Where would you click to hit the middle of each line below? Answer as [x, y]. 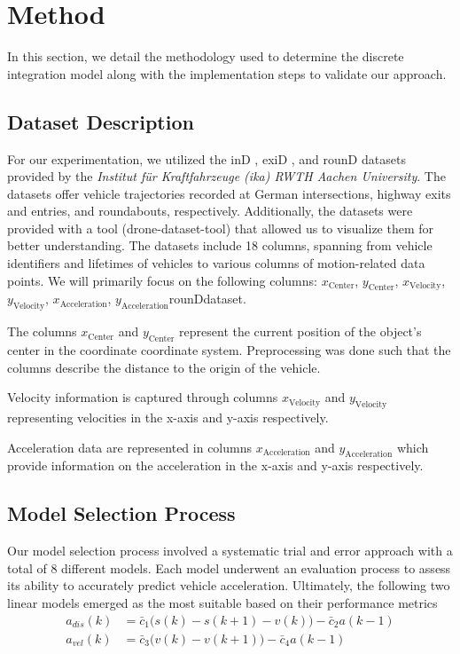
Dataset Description [101, 121]
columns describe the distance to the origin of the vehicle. [164, 367]
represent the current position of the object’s [300, 331]
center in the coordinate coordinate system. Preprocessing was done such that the [229, 350]
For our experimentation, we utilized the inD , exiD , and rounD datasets [207, 158]
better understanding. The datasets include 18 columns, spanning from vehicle [220, 245]
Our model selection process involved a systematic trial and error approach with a [230, 551]
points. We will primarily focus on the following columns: [162, 280]
